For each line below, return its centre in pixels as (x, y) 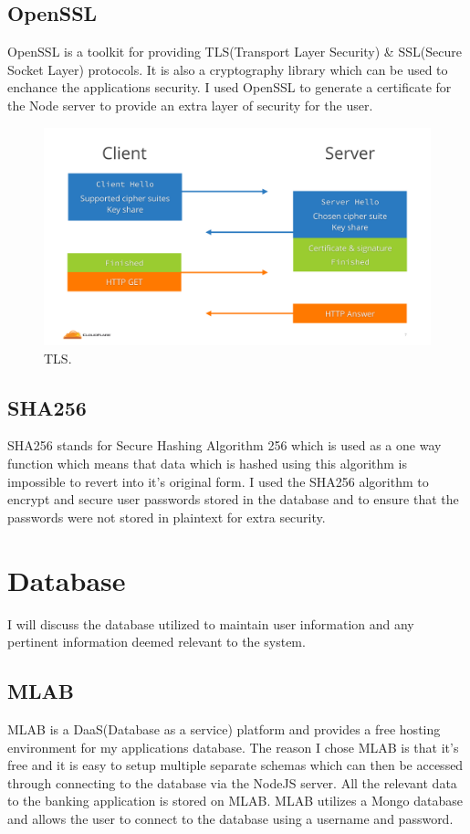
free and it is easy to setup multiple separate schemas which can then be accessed (235, 765)
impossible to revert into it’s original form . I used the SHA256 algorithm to (218, 481)
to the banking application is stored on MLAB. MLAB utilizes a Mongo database (235, 801)
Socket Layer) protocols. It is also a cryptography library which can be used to (228, 69)
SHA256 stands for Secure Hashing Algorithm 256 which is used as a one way (225, 445)
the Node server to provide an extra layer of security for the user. (190, 105)
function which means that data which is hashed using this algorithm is (208, 464)
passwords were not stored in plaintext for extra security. (167, 517)
